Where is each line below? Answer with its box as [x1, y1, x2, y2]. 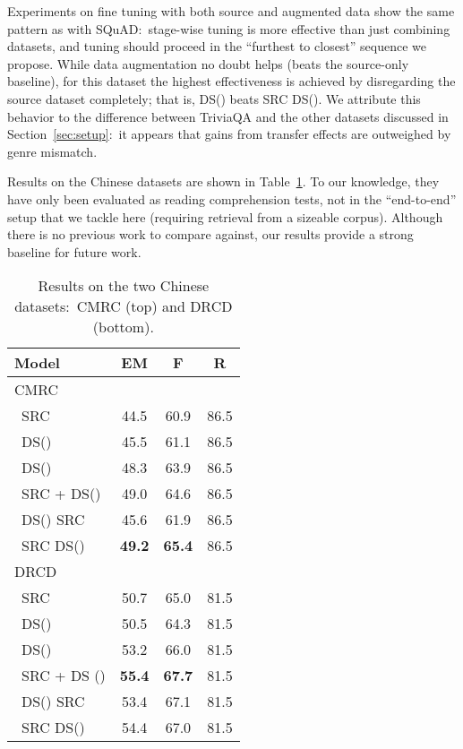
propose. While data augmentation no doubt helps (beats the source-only [7, 54, 409, 73]
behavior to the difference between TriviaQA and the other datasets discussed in [7, 107, 449, 125]
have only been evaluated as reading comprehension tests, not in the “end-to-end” [7, 189, 457, 208]
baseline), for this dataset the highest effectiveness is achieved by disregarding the [7, 72, 456, 90]
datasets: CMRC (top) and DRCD [14, 296, 233, 317]
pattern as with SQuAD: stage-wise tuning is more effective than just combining [7, 19, 450, 38]
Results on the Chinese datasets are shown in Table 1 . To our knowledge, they [7, 172, 440, 191]
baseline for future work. [7, 242, 141, 261]
